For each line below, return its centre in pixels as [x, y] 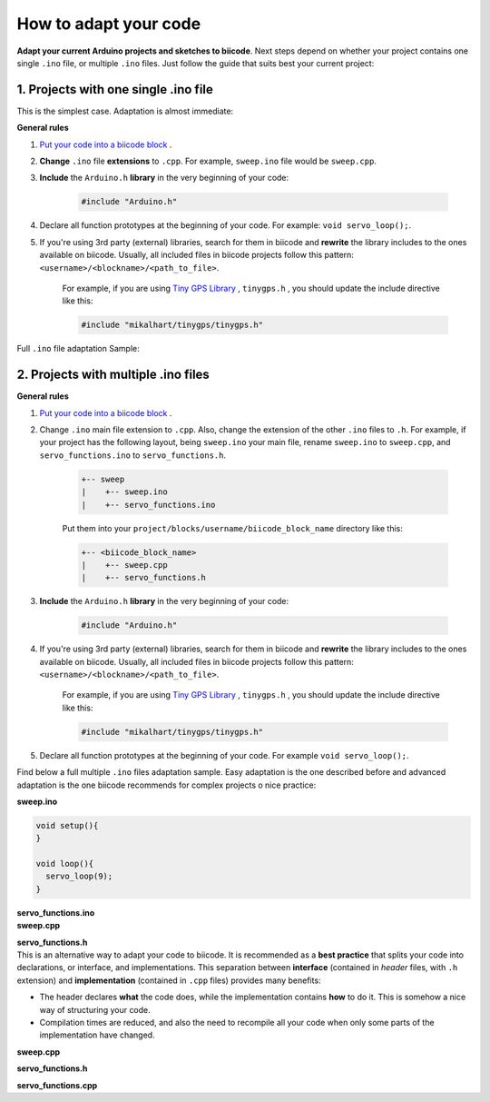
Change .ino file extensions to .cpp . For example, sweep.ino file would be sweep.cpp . [208, 161]
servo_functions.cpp [57, 1085]
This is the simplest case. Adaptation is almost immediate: [125, 111]
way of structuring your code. [95, 1009]
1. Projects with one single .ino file [115, 89]
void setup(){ [67, 825]
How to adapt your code [109, 24]
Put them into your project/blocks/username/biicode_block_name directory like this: [233, 528]
